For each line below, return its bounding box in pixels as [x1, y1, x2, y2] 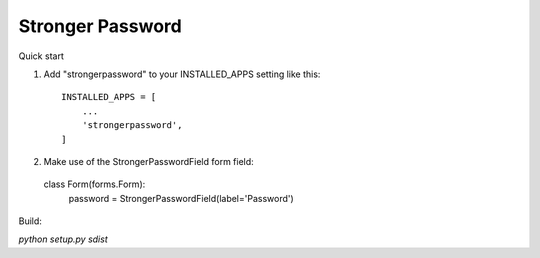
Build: [18, 215, 42, 227]
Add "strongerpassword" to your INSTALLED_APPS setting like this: [43, 68, 321, 80]
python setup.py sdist [18, 233, 109, 245]
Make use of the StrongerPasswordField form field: [43, 155, 254, 167]
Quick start [18, 50, 64, 62]
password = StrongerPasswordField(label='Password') [68, 192, 294, 204]
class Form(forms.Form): [43, 178, 146, 190]
